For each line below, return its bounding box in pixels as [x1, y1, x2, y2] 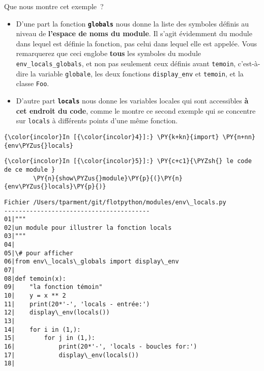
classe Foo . [16, 78, 49, 89]
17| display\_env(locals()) [4, 351, 139, 359]
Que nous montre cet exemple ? [4, 1, 104, 11]
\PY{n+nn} [222, 133, 255, 141]
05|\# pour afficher [4, 249, 74, 257]
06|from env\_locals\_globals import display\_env [4, 258, 179, 266]
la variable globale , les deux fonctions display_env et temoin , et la [30, 68, 244, 78]
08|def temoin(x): [4, 275, 66, 282]
